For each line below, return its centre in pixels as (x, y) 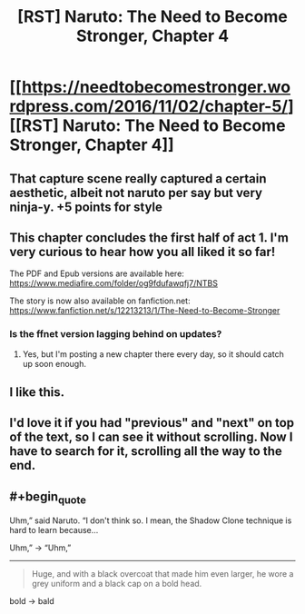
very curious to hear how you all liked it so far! (143, 252)
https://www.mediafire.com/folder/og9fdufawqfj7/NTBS (113, 283)
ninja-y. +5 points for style (86, 207)
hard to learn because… (54, 530)
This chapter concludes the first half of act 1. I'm (149, 238)
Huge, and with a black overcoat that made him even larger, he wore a (162, 574)
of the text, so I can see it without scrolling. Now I (151, 437)
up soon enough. (54, 363)
